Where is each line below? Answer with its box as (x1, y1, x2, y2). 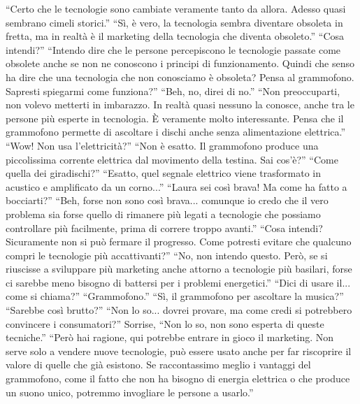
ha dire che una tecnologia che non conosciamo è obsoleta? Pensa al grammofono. (6, 69, 354, 84)
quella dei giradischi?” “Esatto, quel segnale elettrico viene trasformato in (6, 166, 321, 180)
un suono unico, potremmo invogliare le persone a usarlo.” (6, 384, 254, 399)
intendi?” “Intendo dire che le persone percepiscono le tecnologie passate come (6, 42, 341, 57)
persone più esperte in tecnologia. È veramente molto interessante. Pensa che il (6, 110, 344, 125)
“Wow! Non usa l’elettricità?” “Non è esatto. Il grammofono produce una (6, 138, 319, 152)
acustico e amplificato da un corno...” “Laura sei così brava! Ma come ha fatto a (6, 179, 347, 194)
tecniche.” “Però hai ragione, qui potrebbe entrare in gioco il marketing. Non (6, 330, 334, 345)
